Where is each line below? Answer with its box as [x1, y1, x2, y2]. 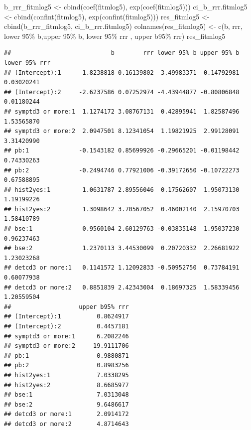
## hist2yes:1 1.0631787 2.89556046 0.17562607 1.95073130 [4, 186, 240, 193]
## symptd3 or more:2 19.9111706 [4, 342, 129, 350]
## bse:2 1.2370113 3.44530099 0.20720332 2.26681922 [4, 245, 240, 252]
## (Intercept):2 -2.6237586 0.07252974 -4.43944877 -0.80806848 [4, 88, 240, 96]
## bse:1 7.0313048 [4, 391, 129, 399]
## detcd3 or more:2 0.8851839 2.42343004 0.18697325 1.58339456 [4, 284, 240, 291]
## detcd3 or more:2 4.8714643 [4, 420, 129, 428]
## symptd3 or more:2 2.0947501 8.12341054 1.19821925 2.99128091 [4, 128, 240, 135]
